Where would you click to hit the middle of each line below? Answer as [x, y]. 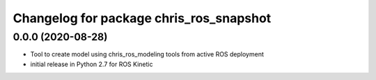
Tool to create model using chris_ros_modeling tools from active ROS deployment [147, 54]
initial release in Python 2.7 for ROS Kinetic [92, 64]
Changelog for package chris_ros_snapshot [142, 18]
